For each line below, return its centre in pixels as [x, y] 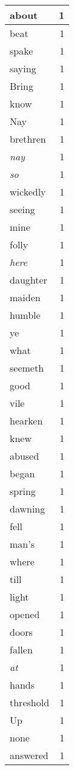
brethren [28, 139]
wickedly [28, 192]
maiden [25, 297]
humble [25, 315]
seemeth [27, 368]
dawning [28, 509]
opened [25, 614]
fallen [21, 649]
